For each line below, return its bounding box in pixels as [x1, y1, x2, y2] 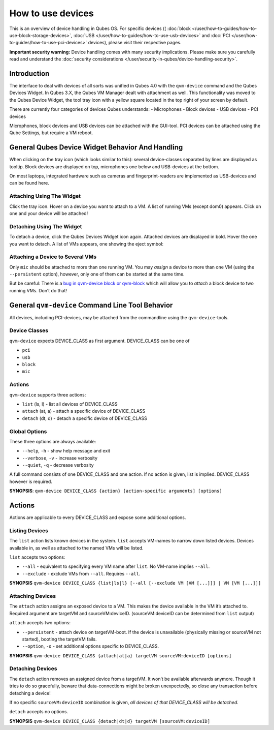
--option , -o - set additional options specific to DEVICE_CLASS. [22, 643, 159, 649]
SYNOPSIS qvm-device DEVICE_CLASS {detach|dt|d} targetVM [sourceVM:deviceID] [9, 718, 211, 724]
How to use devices [9, 8, 94, 19]
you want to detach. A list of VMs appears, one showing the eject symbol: [9, 240, 164, 247]
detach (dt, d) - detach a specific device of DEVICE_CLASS [22, 415, 147, 421]
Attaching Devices [9, 592, 56, 599]
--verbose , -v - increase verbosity [22, 455, 98, 461]
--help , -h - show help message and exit [22, 448, 111, 454]
